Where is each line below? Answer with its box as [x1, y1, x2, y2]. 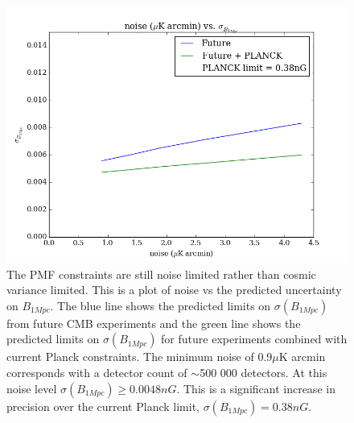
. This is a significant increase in [176, 379, 335, 396]
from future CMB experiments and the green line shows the [6, 314, 301, 331]
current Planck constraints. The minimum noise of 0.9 [6, 348, 273, 365]
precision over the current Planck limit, [6, 397, 200, 414]
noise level [6, 379, 57, 396]
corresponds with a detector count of [6, 363, 187, 380]
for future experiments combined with [161, 330, 348, 347]
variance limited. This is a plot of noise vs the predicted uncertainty [6, 281, 342, 298]
